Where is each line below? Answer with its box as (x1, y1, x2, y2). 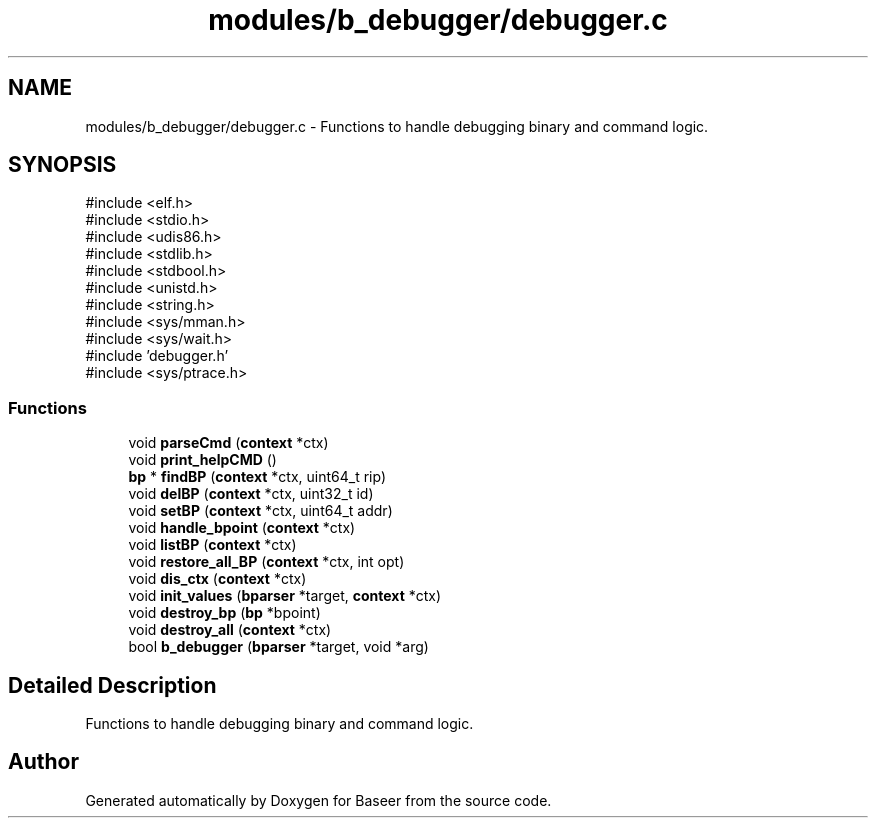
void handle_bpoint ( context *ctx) (128, 519, 356, 537)
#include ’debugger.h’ (85, 347, 229, 365)
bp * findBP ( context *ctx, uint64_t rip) (128, 468, 387, 486)
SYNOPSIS (8, 152, 117, 178)
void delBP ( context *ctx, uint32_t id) (128, 485, 374, 503)
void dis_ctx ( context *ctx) (128, 570, 307, 588)
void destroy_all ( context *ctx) (128, 621, 332, 639)
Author (8, 749, 79, 775)
